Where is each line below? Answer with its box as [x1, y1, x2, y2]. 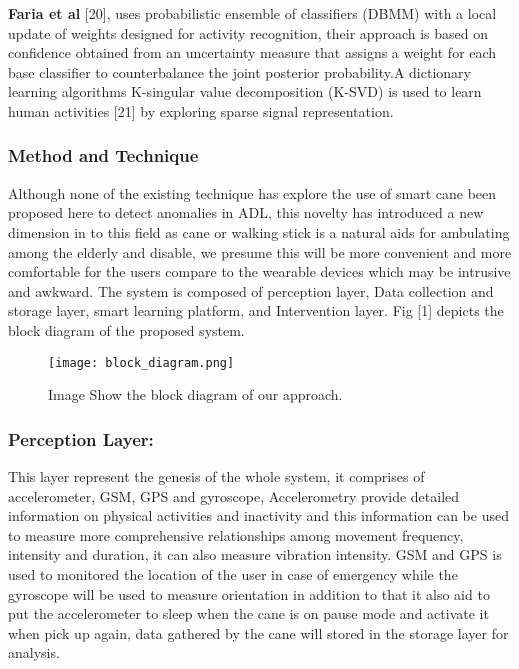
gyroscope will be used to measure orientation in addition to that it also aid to [8, 583, 490, 604]
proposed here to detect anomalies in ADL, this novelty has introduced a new [8, 202, 484, 223]
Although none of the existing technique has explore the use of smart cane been [8, 182, 497, 203]
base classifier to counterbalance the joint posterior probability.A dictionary [8, 61, 471, 82]
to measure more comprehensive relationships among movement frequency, [8, 524, 464, 545]
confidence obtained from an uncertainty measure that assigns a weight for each [8, 42, 497, 63]
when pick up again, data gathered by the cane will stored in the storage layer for [8, 622, 509, 643]
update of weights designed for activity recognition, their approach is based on [8, 22, 488, 43]
